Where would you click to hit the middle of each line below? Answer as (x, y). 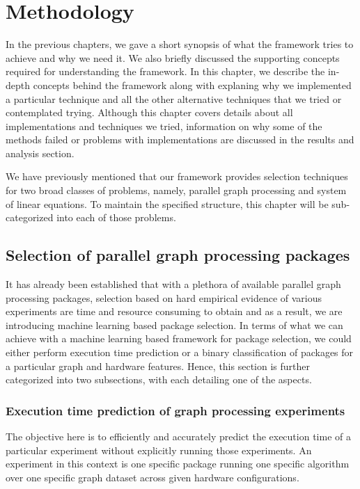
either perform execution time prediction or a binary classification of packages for (180, 352)
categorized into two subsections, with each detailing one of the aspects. (159, 379)
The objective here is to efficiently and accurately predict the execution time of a (178, 436)
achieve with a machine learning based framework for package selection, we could (179, 338)
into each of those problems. (116, 217)
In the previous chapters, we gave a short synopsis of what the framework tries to (180, 44)
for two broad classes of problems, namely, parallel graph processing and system (176, 190)
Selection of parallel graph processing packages (178, 255)
